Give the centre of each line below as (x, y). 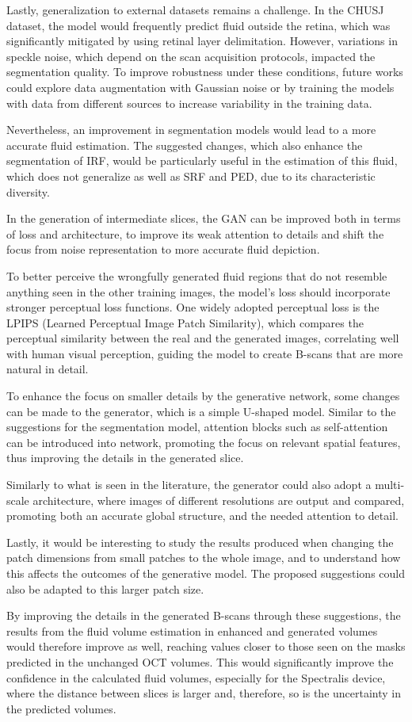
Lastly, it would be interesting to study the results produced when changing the (200, 542)
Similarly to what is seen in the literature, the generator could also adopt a (189, 485)
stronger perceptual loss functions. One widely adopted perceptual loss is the (193, 307)
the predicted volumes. (61, 708)
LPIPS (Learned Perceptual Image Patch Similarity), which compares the (185, 322)
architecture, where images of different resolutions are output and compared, (219, 500)
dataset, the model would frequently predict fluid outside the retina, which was (198, 25)
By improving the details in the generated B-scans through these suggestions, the (204, 615)
